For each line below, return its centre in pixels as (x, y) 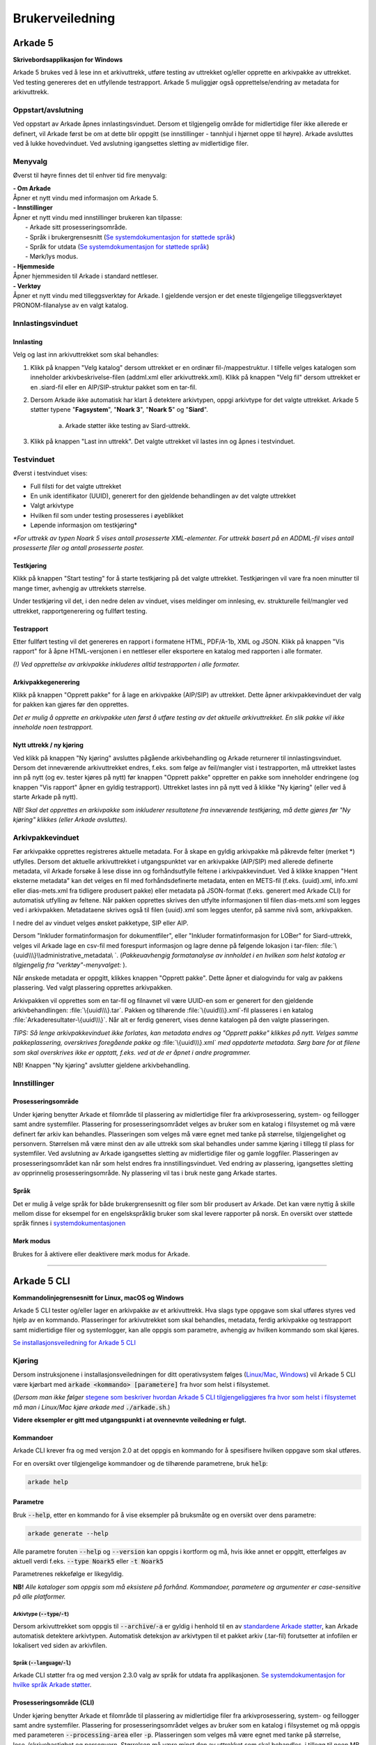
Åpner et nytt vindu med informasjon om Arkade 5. (85, 198)
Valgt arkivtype (52, 505)
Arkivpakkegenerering (46, 682)
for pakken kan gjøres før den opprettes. (71, 704)
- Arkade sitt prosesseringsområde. (76, 228)
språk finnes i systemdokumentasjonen (69, 1223)
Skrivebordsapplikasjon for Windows (68, 60)
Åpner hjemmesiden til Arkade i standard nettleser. (86, 276)
